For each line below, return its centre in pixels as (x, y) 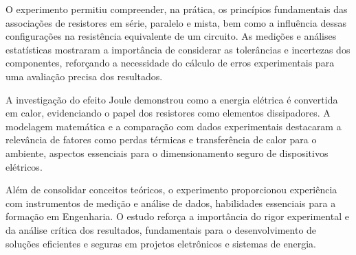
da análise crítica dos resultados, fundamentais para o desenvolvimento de (161, 229)
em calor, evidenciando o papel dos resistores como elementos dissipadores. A (168, 113)
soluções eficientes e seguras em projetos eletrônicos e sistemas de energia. (161, 243)
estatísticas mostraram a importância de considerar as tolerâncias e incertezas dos (178, 49)
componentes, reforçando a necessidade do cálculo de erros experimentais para (170, 63)
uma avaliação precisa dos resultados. (84, 76)
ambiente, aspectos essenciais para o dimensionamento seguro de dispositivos (167, 153)
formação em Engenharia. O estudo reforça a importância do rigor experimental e (177, 216)
